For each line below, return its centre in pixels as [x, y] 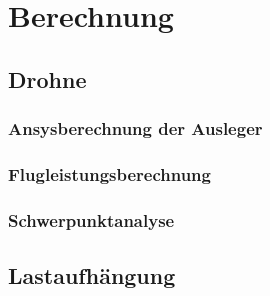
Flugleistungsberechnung [109, 173]
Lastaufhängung [92, 275]
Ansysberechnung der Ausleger [135, 128]
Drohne [47, 78]
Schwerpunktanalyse [91, 219]
